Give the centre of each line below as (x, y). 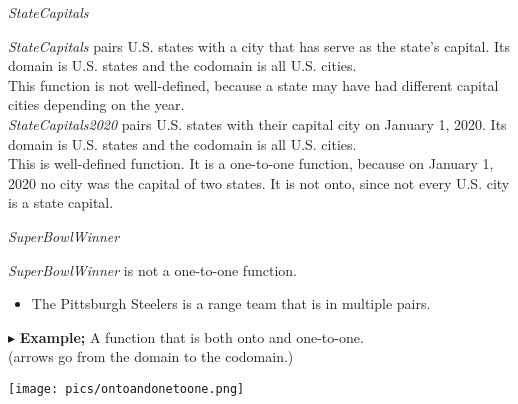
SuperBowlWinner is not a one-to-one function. (152, 269)
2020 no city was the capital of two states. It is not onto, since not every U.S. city (259, 182)
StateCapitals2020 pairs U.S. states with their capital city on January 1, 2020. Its (257, 123)
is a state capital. (61, 202)
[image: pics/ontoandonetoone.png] (126, 388)
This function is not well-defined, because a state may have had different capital (253, 84)
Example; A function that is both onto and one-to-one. (191, 336)
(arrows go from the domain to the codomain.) (151, 356)
